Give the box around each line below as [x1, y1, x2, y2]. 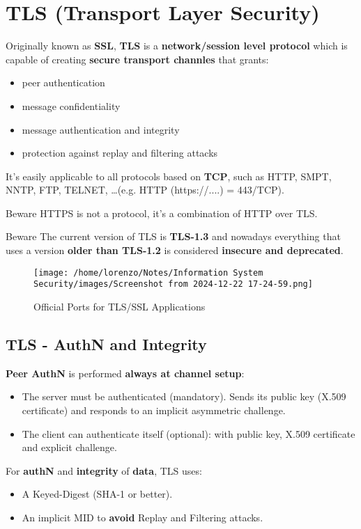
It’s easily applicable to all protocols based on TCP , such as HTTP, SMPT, [6, 168, 332, 183]
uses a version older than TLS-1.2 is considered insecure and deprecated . [6, 243, 344, 258]
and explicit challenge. [22, 440, 117, 455]
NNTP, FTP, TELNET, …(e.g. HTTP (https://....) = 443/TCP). [6, 182, 284, 197]
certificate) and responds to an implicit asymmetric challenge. [22, 402, 286, 417]
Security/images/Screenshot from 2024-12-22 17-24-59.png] [33, 279, 313, 290]
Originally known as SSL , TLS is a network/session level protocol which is [6, 38, 348, 53]
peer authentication [22, 75, 105, 90]
